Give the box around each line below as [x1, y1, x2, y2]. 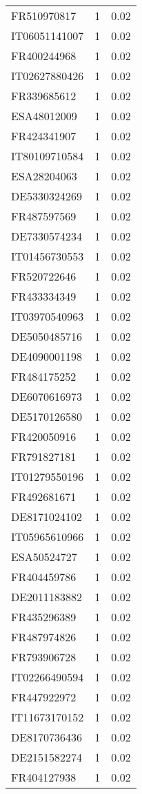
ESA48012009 [11, 108, 77, 124]
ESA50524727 [11, 549, 77, 565]
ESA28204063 [11, 168, 77, 184]
